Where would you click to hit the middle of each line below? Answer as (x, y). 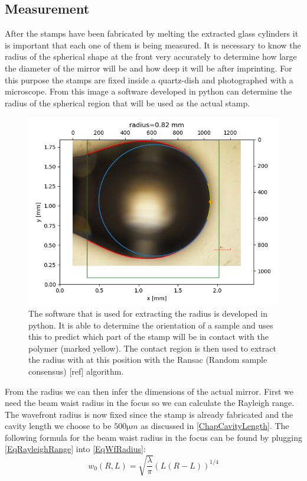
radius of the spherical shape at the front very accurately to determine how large (151, 56)
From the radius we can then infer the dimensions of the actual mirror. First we (149, 391)
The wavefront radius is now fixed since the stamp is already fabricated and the (149, 414)
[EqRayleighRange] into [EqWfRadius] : (75, 449)
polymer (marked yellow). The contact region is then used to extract (152, 348)
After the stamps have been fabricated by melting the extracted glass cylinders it (152, 33)
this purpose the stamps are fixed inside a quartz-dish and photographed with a (149, 79)
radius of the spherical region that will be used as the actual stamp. (128, 103)
